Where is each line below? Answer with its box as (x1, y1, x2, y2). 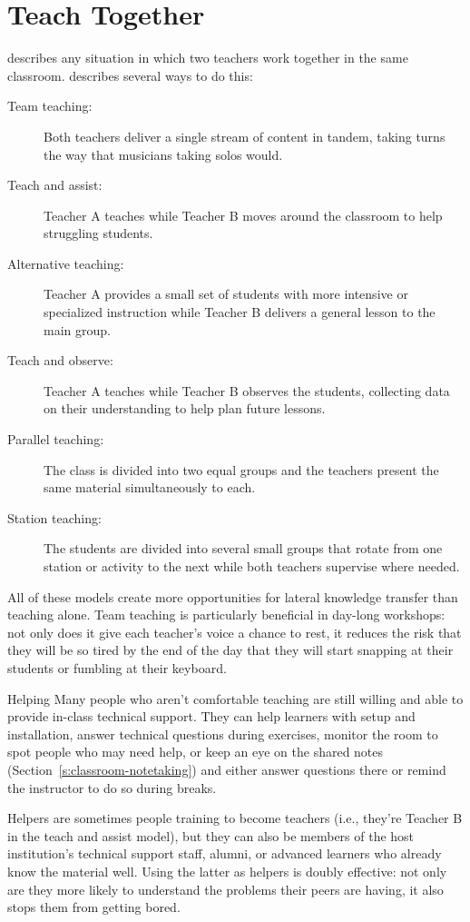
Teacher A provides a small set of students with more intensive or (44, 284, 408, 303)
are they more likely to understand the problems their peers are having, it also (7, 879, 444, 898)
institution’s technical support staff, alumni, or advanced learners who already (7, 844, 442, 863)
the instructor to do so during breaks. (7, 778, 217, 797)
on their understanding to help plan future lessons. (44, 399, 326, 418)
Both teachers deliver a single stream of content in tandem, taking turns (44, 126, 446, 145)
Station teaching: (7, 508, 102, 527)
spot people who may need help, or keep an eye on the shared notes (7, 742, 384, 761)
